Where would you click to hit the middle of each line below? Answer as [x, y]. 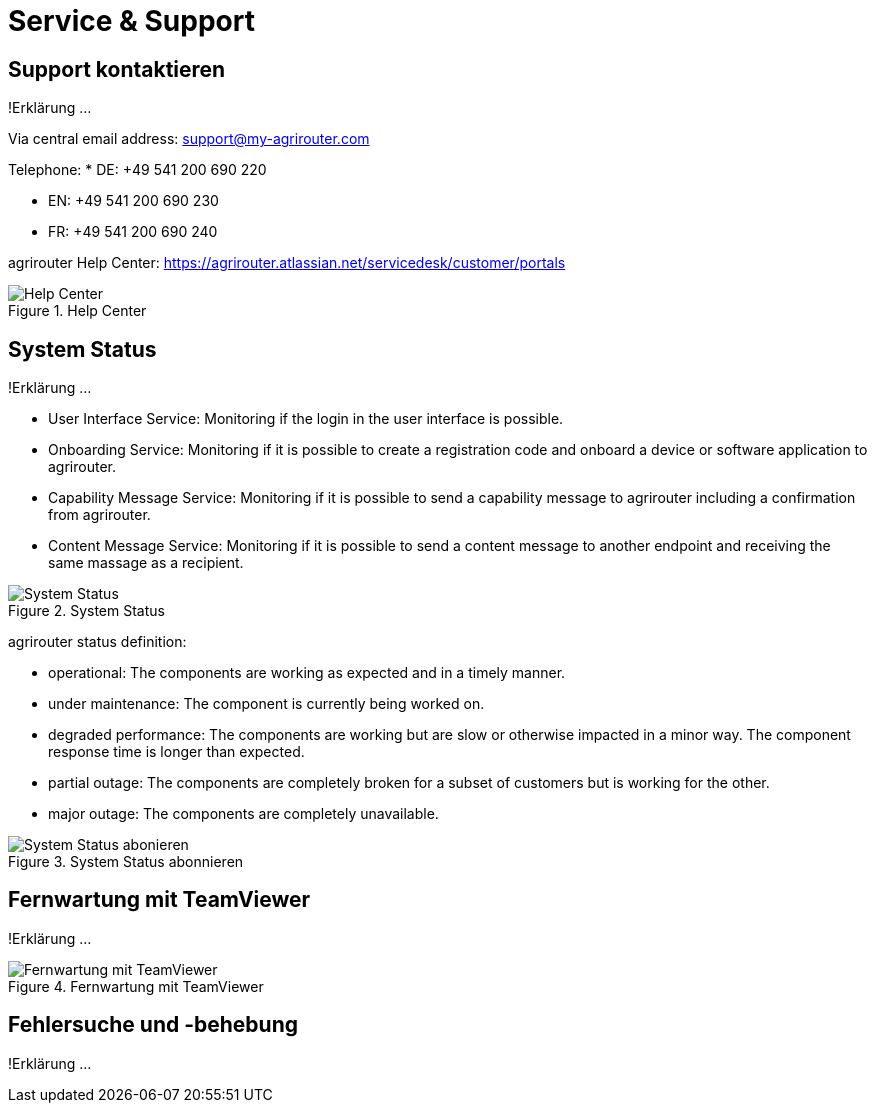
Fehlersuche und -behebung [153, 1025]
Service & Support [131, 21]
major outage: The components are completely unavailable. [243, 814]
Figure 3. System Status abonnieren [126, 862]
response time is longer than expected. [176, 752]
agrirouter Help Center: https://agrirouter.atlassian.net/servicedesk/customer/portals [287, 263]
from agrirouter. [99, 515]
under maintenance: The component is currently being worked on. [266, 704]
